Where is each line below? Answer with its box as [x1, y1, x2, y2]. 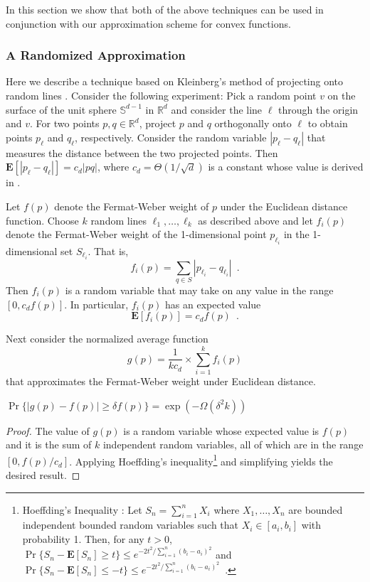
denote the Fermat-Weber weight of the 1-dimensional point [6, 227, 267, 242]
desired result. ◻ [6, 467, 80, 482]
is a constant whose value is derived [208, 159, 364, 174]
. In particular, [64, 296, 129, 311]
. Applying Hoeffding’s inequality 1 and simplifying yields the [69, 451, 333, 468]
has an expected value [165, 296, 261, 311]
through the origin [278, 102, 359, 117]
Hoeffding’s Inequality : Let [22, 502, 142, 517]
